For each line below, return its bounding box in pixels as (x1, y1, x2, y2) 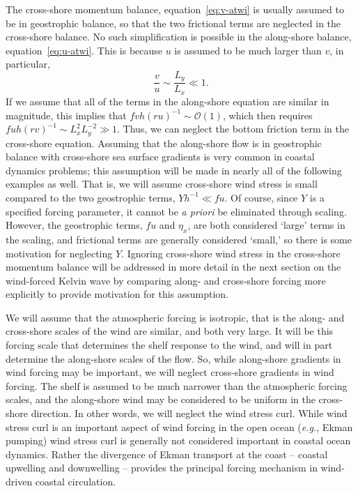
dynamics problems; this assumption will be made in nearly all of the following (6, 163, 342, 177)
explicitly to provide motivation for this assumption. (6, 287, 229, 301)
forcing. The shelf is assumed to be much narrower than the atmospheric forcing (6, 378, 348, 393)
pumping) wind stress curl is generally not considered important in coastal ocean (6, 433, 351, 448)
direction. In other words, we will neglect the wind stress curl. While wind (31, 406, 348, 421)
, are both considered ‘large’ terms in (187, 218, 345, 232)
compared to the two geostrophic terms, (6, 190, 176, 204)
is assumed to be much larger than (174, 43, 322, 57)
